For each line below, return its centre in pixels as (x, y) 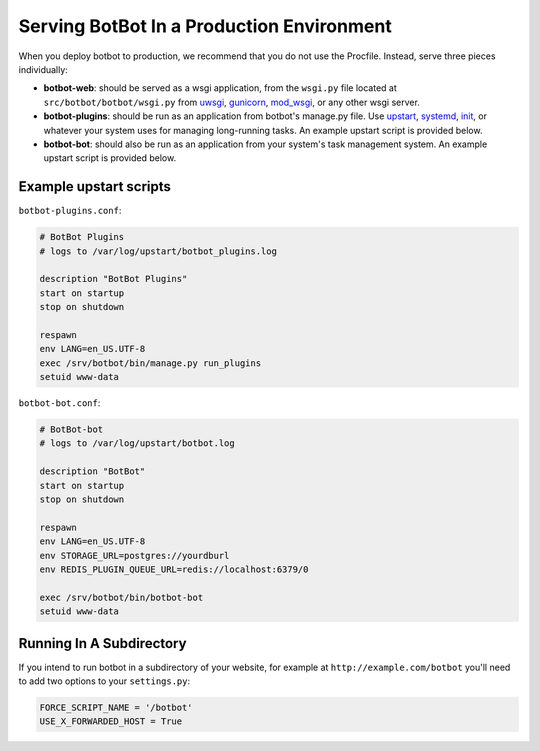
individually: (43, 69)
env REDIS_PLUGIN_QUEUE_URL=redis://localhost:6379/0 (174, 569)
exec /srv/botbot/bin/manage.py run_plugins (150, 363)
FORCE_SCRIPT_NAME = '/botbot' (116, 707)
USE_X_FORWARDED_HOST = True (111, 721)
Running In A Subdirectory (102, 643)
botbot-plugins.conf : (70, 211)
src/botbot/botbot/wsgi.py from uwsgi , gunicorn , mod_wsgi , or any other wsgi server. (231, 102)
